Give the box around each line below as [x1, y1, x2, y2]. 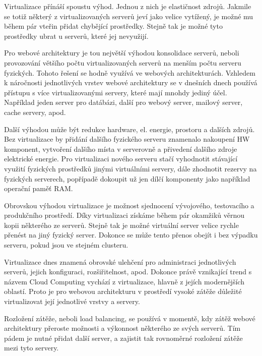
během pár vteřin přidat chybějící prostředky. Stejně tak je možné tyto [4, 21, 223, 31]
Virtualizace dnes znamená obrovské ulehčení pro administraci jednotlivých [4, 256, 236, 267]
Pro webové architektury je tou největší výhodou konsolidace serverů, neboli [4, 47, 239, 58]
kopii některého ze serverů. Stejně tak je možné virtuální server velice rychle [4, 219, 239, 230]
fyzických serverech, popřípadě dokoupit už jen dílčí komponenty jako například [4, 173, 250, 184]
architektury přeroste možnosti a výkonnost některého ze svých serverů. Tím [4, 323, 241, 333]
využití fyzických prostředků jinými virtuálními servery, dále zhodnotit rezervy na [4, 163, 257, 173]
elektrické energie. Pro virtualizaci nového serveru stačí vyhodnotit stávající [4, 153, 238, 164]
